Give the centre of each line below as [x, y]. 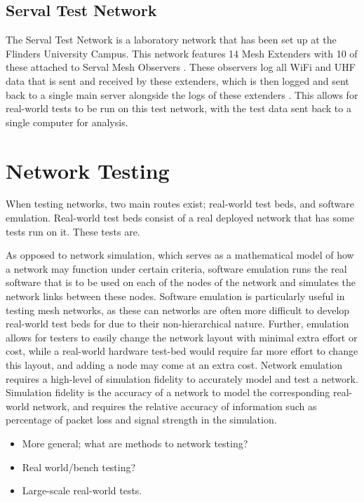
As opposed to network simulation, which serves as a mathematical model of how [180, 255]
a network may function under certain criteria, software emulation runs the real [176, 268]
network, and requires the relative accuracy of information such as [175, 406]
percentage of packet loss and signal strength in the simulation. [141, 420]
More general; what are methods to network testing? [135, 443]
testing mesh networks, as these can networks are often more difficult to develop [178, 310]
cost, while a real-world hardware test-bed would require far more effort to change [182, 351]
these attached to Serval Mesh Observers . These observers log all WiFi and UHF [181, 67]
